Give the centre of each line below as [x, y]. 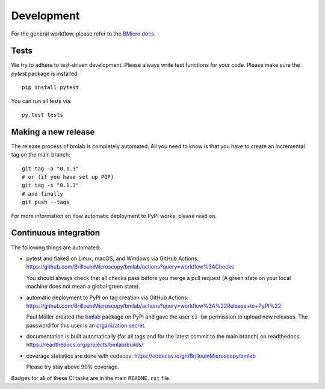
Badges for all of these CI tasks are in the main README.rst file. [91, 378]
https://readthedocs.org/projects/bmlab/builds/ [85, 345]
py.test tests [42, 115]
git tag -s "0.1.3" [51, 185]
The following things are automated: [56, 247]
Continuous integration [56, 233]
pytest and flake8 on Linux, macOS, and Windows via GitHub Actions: [112, 258]
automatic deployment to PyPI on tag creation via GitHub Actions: [107, 297]
